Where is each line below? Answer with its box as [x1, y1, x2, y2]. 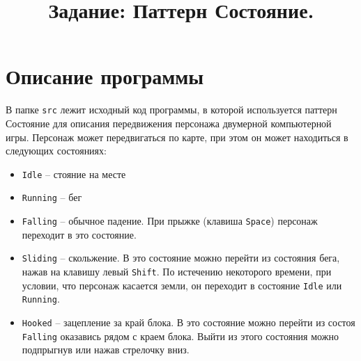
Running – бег [22, 190, 82, 204]
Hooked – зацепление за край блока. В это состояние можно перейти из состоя [22, 314, 355, 329]
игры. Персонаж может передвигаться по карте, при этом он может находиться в [6, 129, 348, 144]
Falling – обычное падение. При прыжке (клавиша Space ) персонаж [22, 214, 318, 228]
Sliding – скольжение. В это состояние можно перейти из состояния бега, [22, 250, 340, 265]
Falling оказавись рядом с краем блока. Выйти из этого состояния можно [22, 328, 339, 343]
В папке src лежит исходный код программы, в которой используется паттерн [6, 102, 337, 117]
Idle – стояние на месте [22, 166, 126, 181]
